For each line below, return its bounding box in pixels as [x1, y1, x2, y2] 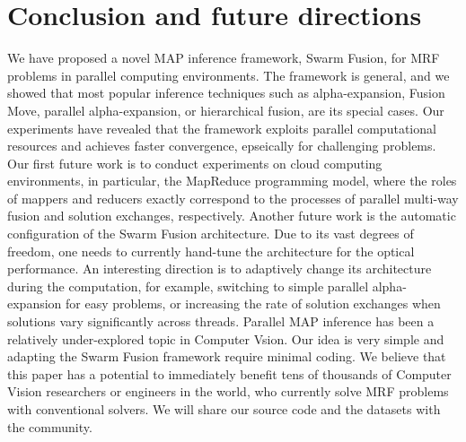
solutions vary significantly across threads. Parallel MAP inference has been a [7, 312, 435, 331]
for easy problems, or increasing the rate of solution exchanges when [66, 294, 441, 313]
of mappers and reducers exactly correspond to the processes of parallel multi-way [7, 188, 459, 207]
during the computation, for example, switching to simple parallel [7, 276, 369, 295]
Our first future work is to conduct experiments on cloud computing [7, 153, 382, 172]
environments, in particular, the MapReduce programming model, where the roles [7, 171, 457, 190]
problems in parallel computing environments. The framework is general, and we [7, 65, 450, 84]
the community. [7, 417, 92, 436]
